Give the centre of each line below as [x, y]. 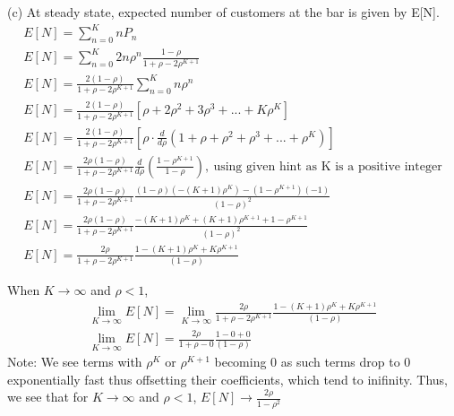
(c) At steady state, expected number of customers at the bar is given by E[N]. [223, 12]
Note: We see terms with [75, 362]
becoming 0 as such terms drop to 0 [313, 362]
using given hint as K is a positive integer [328, 166]
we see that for [48, 397]
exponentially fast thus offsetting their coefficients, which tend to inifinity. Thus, [227, 379]
